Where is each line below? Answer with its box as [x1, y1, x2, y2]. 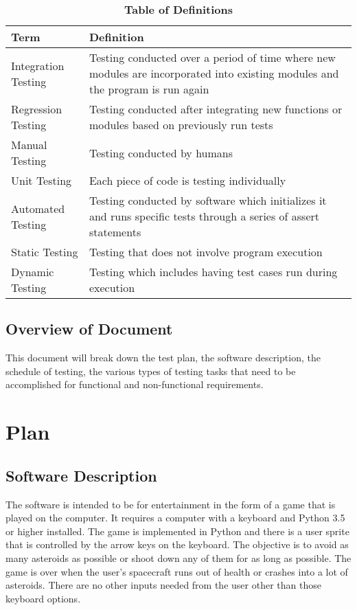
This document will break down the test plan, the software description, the [5, 350, 321, 365]
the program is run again [89, 81, 209, 97]
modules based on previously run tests [89, 117, 273, 133]
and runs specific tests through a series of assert [89, 208, 320, 224]
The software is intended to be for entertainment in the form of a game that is [5, 497, 336, 511]
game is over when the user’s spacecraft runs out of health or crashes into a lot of [5, 564, 348, 578]
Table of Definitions [124, 1, 233, 17]
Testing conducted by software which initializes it [89, 192, 327, 208]
